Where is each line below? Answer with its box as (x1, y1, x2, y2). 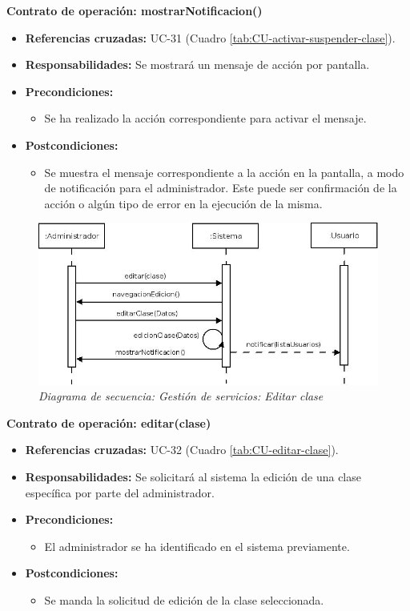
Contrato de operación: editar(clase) (6, 414, 211, 431)
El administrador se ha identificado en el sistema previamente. (44, 537, 350, 554)
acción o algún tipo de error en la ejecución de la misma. (44, 195, 323, 211)
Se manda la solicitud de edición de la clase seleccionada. (44, 592, 324, 609)
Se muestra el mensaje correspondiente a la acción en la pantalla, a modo (44, 163, 404, 180)
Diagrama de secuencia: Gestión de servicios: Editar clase (38, 388, 324, 404)
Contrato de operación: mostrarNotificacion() (6, 2, 263, 18)
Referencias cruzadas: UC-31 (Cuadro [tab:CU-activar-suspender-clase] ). (25, 29, 396, 46)
